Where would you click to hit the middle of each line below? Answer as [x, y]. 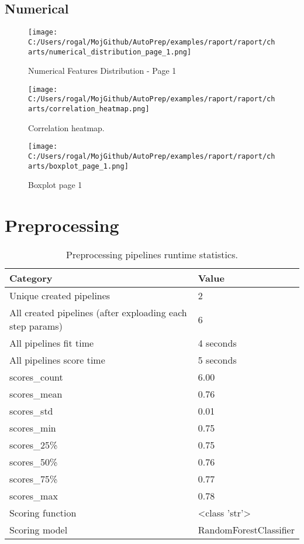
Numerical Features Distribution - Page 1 [102, 71]
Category [31, 278]
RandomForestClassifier [246, 530]
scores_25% [34, 445]
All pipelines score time [57, 360]
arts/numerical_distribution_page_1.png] [110, 52]
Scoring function [43, 513]
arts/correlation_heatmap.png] [89, 109]
